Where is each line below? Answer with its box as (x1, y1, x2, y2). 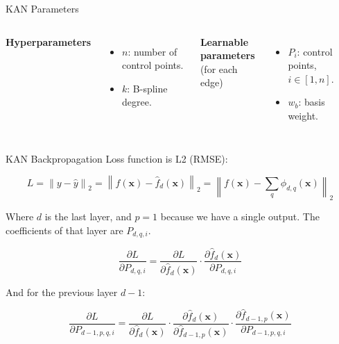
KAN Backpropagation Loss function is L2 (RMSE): (6, 151, 228, 165)
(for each (200, 61, 238, 76)
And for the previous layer (6, 284, 118, 299)
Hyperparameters (6, 34, 92, 49)
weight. (288, 108, 318, 122)
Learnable (200, 34, 249, 49)
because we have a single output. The (160, 209, 320, 224)
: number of (128, 44, 177, 58)
